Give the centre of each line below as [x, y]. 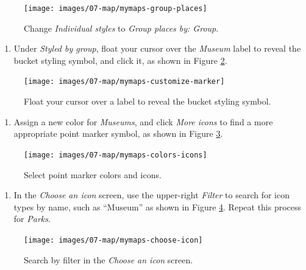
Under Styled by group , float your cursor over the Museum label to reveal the [157, 48]
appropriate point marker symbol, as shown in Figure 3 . [118, 133]
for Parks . [32, 219]
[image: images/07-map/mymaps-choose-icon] [113, 240]
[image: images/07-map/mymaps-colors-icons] [116, 155]
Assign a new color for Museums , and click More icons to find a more [143, 121]
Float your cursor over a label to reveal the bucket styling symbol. [148, 101]
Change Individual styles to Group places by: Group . [121, 28]
